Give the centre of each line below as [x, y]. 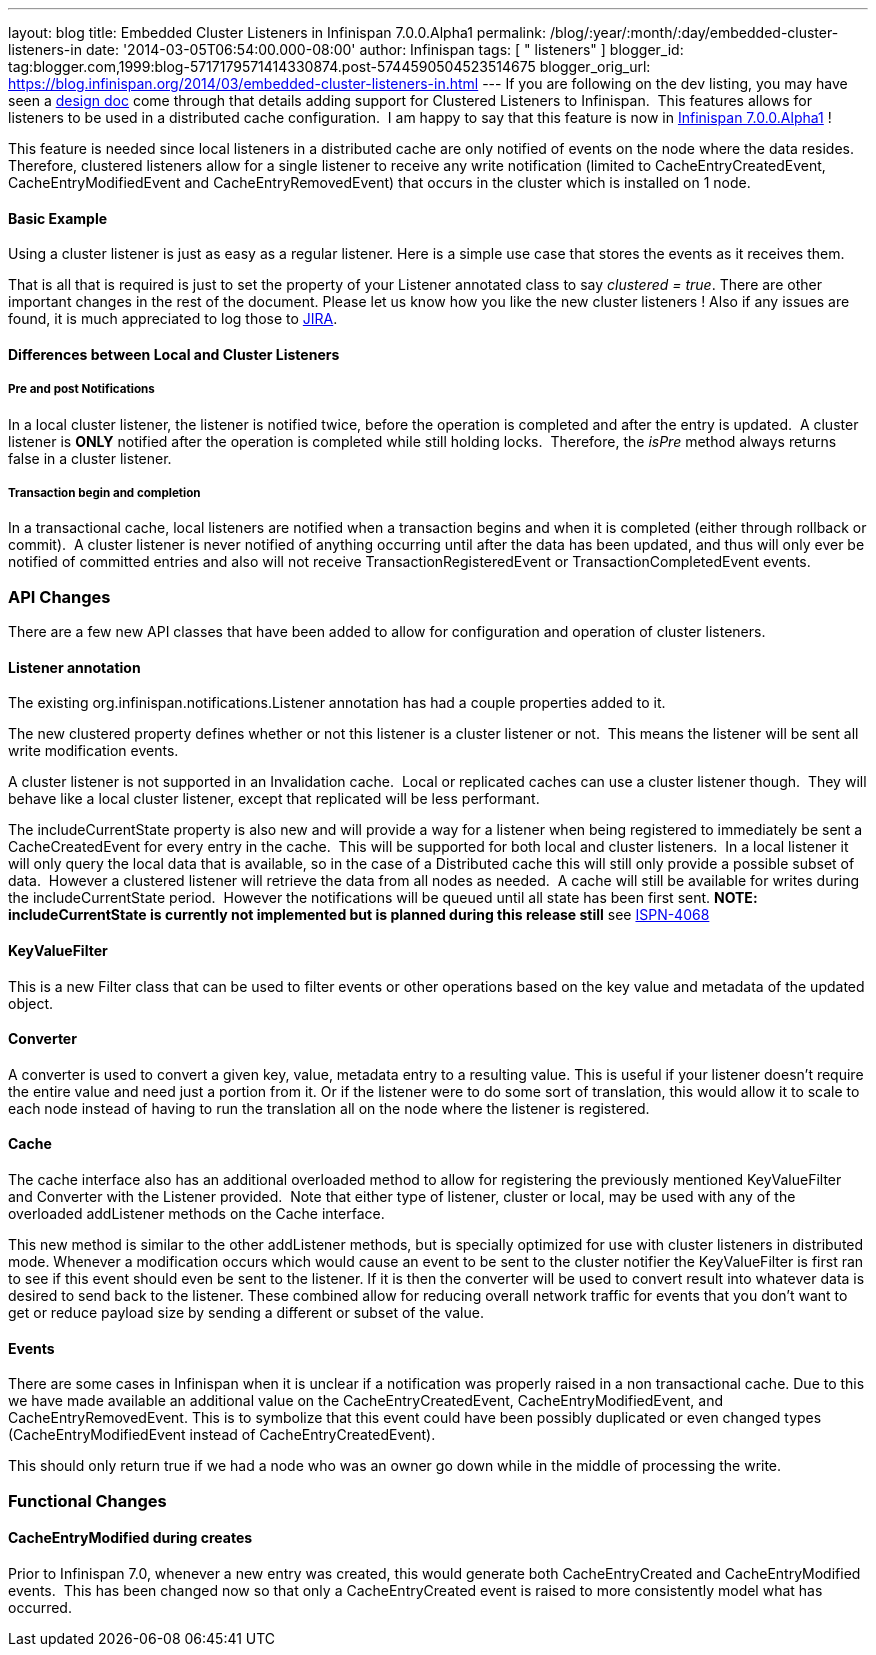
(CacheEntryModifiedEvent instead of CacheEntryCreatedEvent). [222, 1435]
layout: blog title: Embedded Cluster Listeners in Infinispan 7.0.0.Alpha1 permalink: [277, 32]
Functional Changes [87, 1500]
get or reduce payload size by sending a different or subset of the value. [246, 1313]
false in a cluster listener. [90, 458]
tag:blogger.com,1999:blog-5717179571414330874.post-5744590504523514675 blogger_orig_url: [329, 66]
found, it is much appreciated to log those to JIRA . [173, 319]
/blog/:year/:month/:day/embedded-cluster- [694, 32]
